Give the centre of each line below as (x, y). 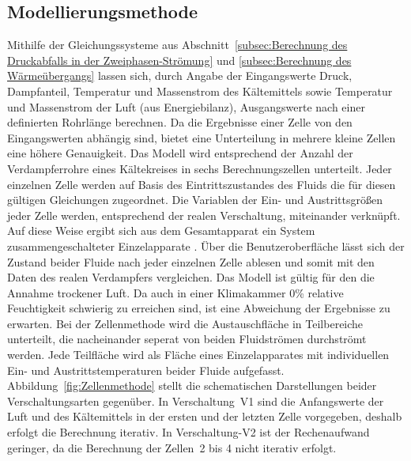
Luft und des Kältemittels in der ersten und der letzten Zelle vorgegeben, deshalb (205, 416)
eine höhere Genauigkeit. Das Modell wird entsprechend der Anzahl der (180, 153)
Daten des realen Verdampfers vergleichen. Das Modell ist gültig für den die (191, 277)
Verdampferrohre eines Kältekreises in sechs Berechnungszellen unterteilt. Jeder (200, 168)
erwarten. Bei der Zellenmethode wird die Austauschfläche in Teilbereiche (185, 323)
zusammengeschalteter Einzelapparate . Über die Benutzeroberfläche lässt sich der (206, 246)
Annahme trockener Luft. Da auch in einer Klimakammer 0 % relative (175, 292)
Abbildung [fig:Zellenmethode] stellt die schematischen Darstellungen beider (192, 385)
